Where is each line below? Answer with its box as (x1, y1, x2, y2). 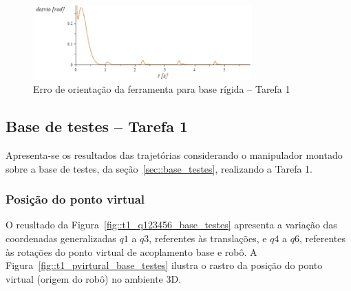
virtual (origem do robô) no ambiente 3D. (6, 271, 182, 285)
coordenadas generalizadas (6, 230, 116, 245)
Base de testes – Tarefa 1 (6, 116, 188, 137)
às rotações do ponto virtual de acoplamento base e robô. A (6, 244, 257, 259)
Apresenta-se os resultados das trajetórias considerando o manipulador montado (6, 147, 343, 162)
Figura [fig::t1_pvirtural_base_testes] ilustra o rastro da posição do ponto (6, 258, 323, 272)
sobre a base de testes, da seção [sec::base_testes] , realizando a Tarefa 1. (6, 161, 313, 175)
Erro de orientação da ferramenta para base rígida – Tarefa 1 (33, 82, 290, 96)
